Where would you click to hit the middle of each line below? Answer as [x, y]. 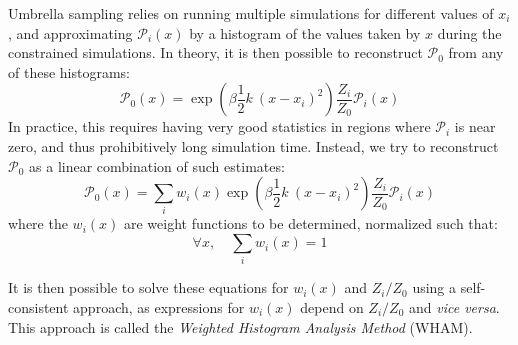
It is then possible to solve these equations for [148, 287]
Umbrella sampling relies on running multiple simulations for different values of [251, 13]
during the [469, 32]
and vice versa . [454, 307]
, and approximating [70, 32]
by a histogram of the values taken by [305, 32]
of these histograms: [69, 71]
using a [434, 287]
